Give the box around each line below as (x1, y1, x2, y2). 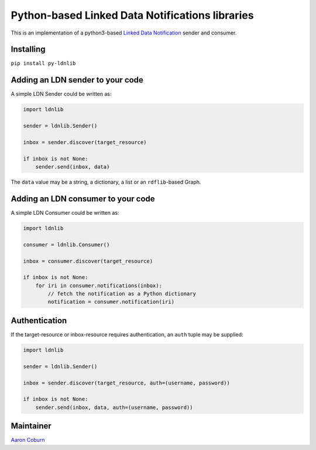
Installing (11, 44, 46, 54)
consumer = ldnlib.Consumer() (23, 241, 110, 248)
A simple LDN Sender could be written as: (11, 91, 112, 98)
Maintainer (11, 421, 52, 431)
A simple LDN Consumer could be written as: (11, 209, 119, 216)
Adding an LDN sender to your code (11, 75, 143, 85)
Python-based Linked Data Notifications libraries (11, 9, 254, 22)
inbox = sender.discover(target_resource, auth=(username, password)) (23, 379, 231, 386)
